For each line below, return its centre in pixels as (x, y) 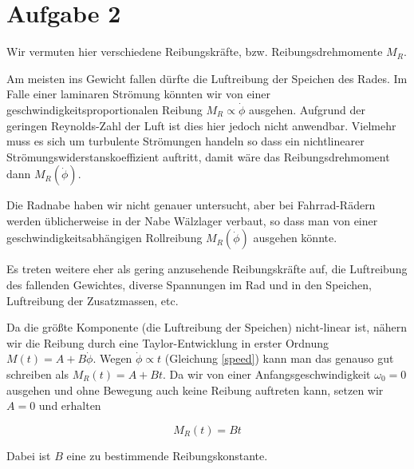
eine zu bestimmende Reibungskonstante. (167, 455)
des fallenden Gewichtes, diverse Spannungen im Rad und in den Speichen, (189, 285)
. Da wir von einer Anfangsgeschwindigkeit (266, 374)
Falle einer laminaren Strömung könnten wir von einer (138, 94)
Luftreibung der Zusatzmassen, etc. (93, 300)
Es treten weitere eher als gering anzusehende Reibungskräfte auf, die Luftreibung (207, 269)
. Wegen (112, 358)
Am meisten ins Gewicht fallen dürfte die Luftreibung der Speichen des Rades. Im (207, 78)
